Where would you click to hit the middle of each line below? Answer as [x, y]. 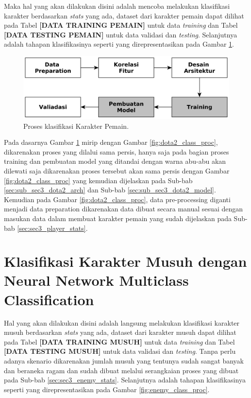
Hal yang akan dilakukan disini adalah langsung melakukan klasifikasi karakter [122, 322]
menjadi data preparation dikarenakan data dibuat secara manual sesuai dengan [123, 209]
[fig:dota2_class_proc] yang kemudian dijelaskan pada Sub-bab [98, 180]
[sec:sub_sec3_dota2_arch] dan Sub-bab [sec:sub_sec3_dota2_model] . [110, 190]
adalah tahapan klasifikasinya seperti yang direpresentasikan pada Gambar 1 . [119, 44]
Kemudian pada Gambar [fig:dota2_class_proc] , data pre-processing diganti [117, 199]
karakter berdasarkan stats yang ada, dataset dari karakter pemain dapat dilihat [124, 15]
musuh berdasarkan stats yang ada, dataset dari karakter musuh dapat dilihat [120, 332]
